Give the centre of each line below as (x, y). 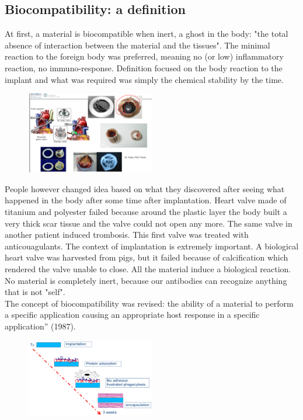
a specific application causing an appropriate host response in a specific (132, 315)
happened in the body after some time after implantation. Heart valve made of (146, 200)
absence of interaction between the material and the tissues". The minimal (137, 45)
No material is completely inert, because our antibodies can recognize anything (146, 280)
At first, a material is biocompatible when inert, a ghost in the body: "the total (147, 34)
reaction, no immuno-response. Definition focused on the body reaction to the (144, 67)
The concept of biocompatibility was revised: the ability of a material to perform (149, 303)
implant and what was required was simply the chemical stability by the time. (144, 79)
